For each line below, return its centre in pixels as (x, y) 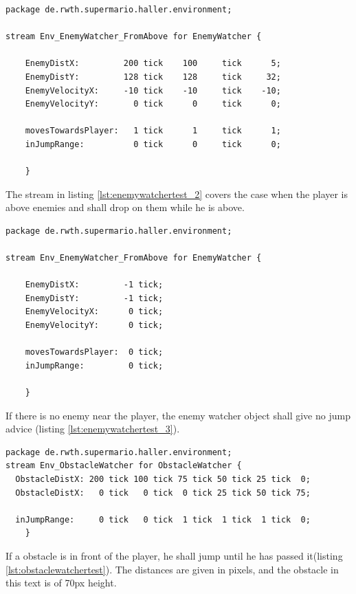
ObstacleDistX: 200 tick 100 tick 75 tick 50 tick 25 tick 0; (163, 479)
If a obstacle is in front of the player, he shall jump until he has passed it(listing (174, 555)
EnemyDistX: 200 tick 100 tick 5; (153, 64)
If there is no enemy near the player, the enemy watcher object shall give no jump (178, 415)
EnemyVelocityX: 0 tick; (94, 312)
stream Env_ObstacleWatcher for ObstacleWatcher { (124, 466)
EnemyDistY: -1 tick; (94, 298)
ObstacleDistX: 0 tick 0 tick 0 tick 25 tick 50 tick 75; (163, 493)
